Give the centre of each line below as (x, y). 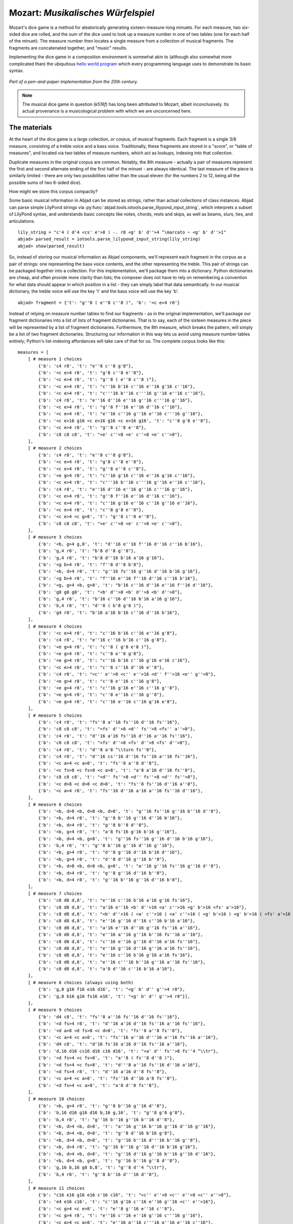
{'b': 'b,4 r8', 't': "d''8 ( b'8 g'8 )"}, (91, 606)
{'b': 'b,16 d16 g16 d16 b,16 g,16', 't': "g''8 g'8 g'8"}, (112, 1113)
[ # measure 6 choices (55, 804)
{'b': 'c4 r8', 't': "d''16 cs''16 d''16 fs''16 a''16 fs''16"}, (118, 756)
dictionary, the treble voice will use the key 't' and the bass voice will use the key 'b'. (94, 291)
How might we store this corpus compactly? (53, 191)
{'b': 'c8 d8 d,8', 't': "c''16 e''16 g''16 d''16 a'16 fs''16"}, (119, 942)
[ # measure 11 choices (56, 1188)
